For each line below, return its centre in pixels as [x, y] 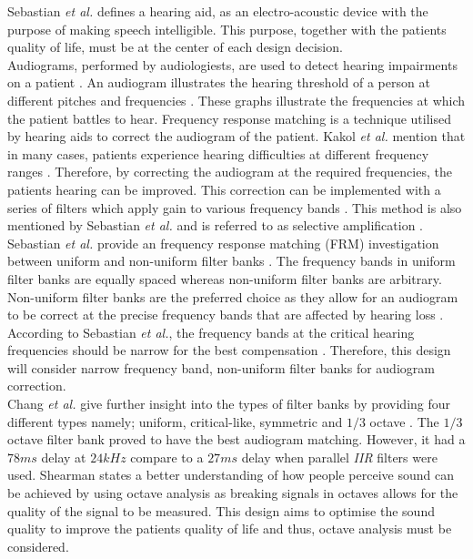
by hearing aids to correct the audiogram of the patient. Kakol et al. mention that [236, 136]
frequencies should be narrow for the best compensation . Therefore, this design [229, 350]
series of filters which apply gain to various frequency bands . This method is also [235, 207]
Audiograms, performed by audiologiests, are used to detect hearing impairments [232, 64]
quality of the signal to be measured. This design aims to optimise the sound [221, 510]
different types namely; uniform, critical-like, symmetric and [175, 421]
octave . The [404, 421]
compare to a [167, 457]
